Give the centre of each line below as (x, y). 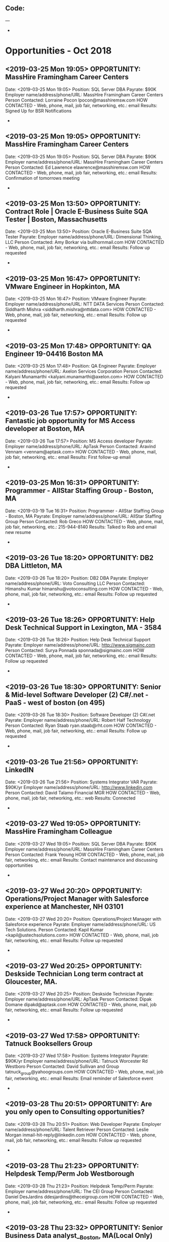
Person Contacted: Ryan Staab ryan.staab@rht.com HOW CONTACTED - (81, 726)
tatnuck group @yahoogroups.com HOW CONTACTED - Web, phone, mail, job (84, 1072)
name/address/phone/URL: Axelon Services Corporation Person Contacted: (84, 371)
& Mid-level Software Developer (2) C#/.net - (77, 695)
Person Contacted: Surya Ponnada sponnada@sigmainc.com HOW (75, 651)
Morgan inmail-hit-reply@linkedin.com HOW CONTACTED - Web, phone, (81, 1135)
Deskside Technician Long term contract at (74, 974)
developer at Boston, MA (45, 429)
